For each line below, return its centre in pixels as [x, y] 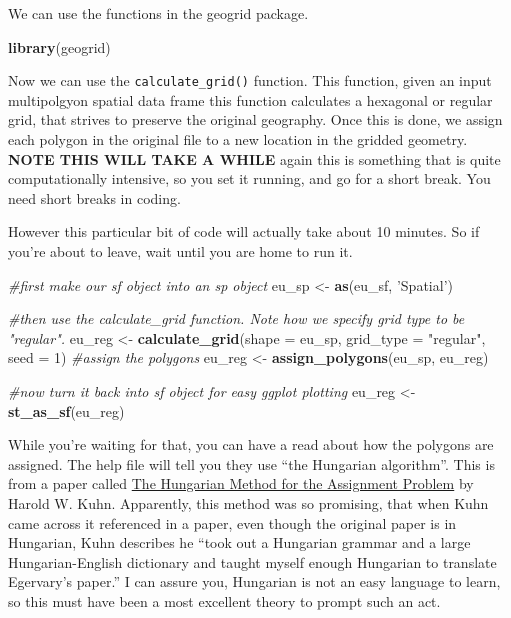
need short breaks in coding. [94, 197]
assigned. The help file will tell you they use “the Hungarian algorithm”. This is [251, 463]
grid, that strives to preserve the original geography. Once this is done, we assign [255, 119]
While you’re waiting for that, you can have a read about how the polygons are [251, 444]
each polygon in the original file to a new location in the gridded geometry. [238, 139]
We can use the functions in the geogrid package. [158, 13]
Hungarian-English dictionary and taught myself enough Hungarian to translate [252, 561]
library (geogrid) [59, 46]
